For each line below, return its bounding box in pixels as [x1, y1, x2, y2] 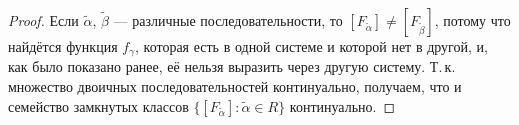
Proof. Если [8, 10, 79, 30]
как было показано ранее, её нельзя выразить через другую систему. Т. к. [8, 56, 456, 77]
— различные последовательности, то [113, 10, 343, 30]
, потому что [434, 10, 511, 30]
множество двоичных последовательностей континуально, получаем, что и [8, 76, 462, 97]
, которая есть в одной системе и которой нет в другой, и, [134, 36, 488, 56]
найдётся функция [8, 36, 118, 56]
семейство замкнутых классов [8, 95, 189, 116]
